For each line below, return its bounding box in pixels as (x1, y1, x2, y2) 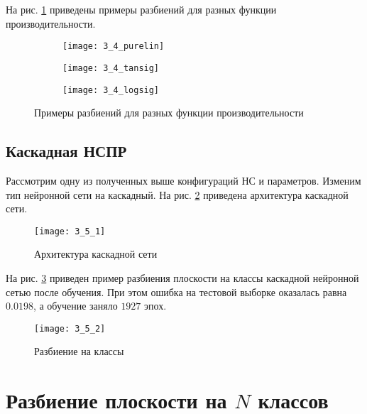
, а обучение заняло (33, 298, 118, 313)
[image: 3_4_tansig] (62, 62, 160, 73)
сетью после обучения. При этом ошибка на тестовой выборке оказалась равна (6, 284, 347, 299)
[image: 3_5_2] (34, 323, 106, 334)
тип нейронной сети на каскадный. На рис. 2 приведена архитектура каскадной (6, 187, 349, 202)
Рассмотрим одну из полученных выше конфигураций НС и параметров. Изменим (6, 173, 361, 187)
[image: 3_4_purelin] (62, 41, 165, 52)
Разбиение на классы (34, 344, 124, 359)
